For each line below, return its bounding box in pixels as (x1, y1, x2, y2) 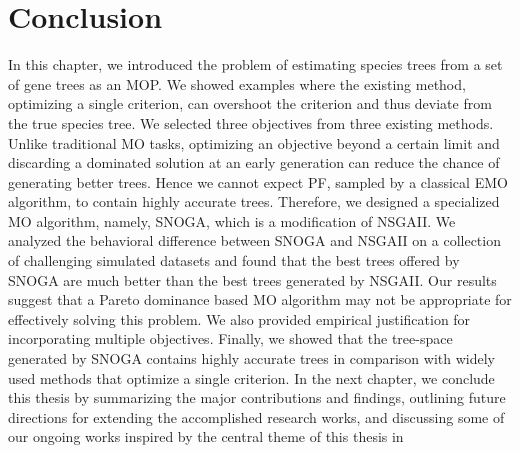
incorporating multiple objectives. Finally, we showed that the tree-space (8, 328, 453, 349)
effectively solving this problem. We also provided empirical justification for (8, 308, 471, 329)
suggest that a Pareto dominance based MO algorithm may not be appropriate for (8, 289, 512, 310)
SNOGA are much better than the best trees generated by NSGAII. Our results (8, 269, 497, 290)
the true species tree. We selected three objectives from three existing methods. (8, 112, 494, 133)
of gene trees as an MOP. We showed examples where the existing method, (8, 73, 466, 94)
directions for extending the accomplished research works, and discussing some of (8, 406, 505, 427)
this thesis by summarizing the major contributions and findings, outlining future (8, 387, 506, 408)
